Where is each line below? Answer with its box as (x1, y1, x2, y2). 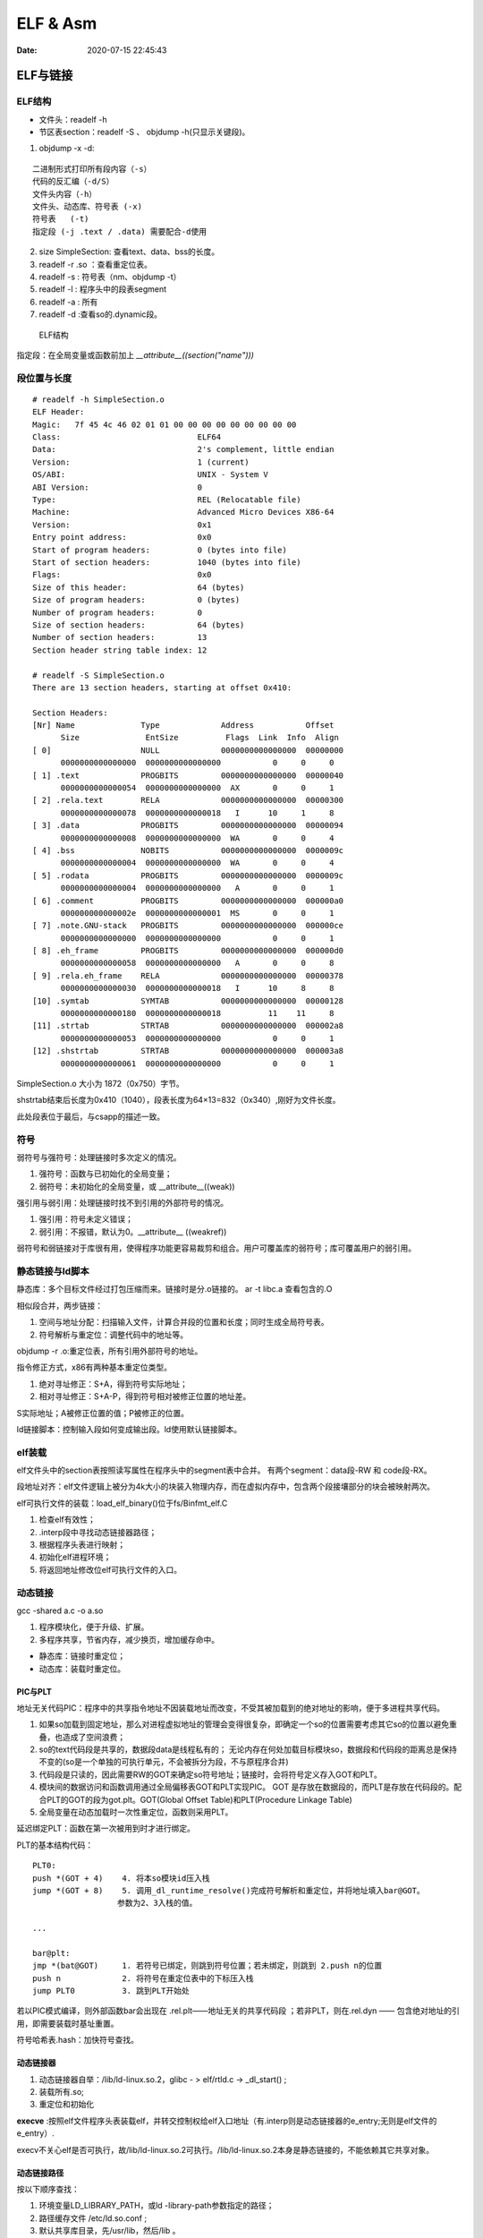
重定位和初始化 (38, 2099, 94, 2110)
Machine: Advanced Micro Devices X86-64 (32, 507, 335, 517)
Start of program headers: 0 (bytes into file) (32, 544, 288, 555)
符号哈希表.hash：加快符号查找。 (16, 2035, 139, 2046)
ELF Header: (32, 407, 85, 417)
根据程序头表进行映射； (38, 1540, 125, 1550)
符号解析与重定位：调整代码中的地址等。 (38, 1329, 188, 1340)
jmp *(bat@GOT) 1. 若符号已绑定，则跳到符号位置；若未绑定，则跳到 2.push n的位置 (32, 1960, 383, 1971)
